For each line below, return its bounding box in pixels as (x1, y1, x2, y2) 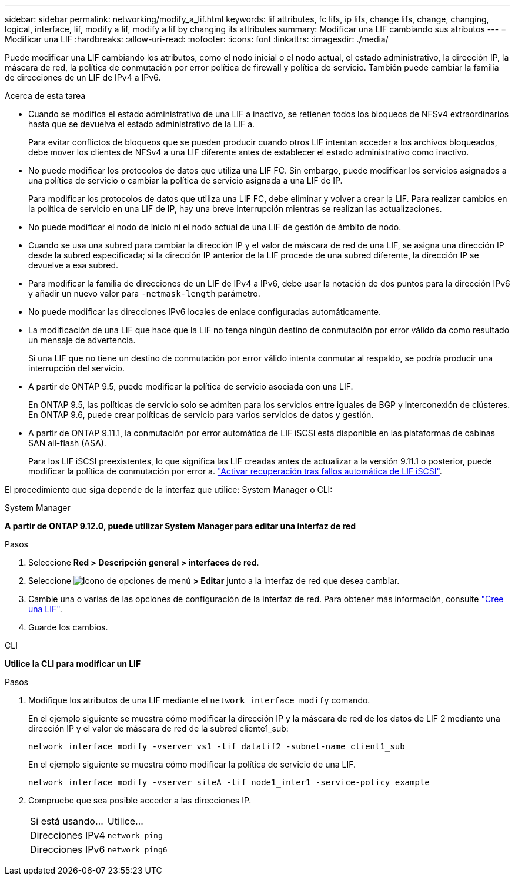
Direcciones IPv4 (30, 829, 105, 841)
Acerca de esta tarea (5, 91, 86, 101)
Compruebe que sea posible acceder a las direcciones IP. (28, 795, 252, 805)
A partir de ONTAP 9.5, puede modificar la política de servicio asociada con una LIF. (28, 381, 353, 391)
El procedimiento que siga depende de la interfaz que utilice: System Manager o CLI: (5, 484, 333, 494)
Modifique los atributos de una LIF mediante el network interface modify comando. (28, 695, 370, 705)
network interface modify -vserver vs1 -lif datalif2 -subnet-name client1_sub (28, 742, 405, 751)
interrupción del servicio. (28, 363, 125, 373)
